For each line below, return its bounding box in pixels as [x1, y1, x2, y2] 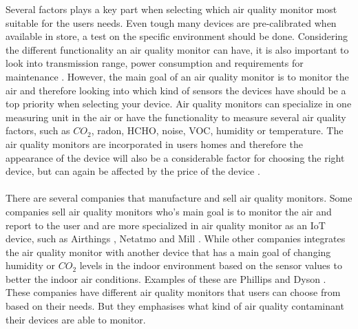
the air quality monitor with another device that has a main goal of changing [6, 244, 331, 259]
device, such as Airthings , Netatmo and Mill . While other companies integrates [6, 231, 346, 246]
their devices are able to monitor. [6, 312, 146, 326]
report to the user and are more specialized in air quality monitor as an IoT [6, 217, 326, 232]
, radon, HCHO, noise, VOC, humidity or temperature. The [91, 123, 344, 138]
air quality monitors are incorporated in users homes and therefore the [6, 136, 303, 151]
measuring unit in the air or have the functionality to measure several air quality [6, 109, 346, 124]
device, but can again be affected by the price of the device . [6, 164, 260, 178]
